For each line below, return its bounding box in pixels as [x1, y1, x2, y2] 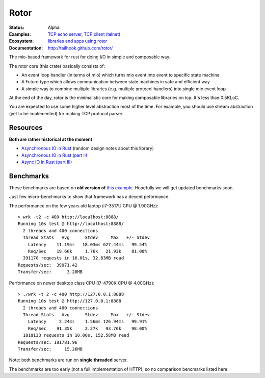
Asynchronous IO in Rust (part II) [21, 152, 88, 158]
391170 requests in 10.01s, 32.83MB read [23, 255, 124, 261]
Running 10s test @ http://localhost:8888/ [18, 221, 124, 227]
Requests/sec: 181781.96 [18, 339, 78, 345]
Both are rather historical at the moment [9, 136, 93, 142]
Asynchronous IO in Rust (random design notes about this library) [21, 145, 154, 151]
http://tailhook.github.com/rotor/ [48, 45, 113, 51]
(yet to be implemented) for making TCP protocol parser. [9, 110, 124, 116]
